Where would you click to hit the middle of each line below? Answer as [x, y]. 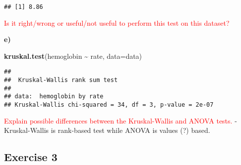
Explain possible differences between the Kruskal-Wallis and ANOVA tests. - [120, 120]
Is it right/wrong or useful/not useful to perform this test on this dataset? [117, 22]
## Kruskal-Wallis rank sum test [61, 80]
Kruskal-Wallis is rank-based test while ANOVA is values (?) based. [107, 130]
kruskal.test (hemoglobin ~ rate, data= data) [73, 56]
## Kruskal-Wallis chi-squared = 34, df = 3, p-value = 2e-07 [109, 105]
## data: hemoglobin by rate [54, 97]
